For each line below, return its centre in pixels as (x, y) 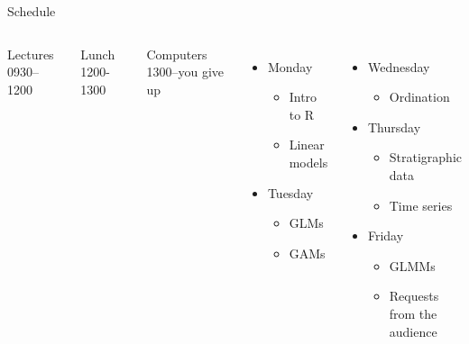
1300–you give (185, 72)
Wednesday (399, 66)
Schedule (32, 11)
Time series (421, 205)
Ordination (419, 97)
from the (413, 313)
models (308, 162)
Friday (386, 235)
